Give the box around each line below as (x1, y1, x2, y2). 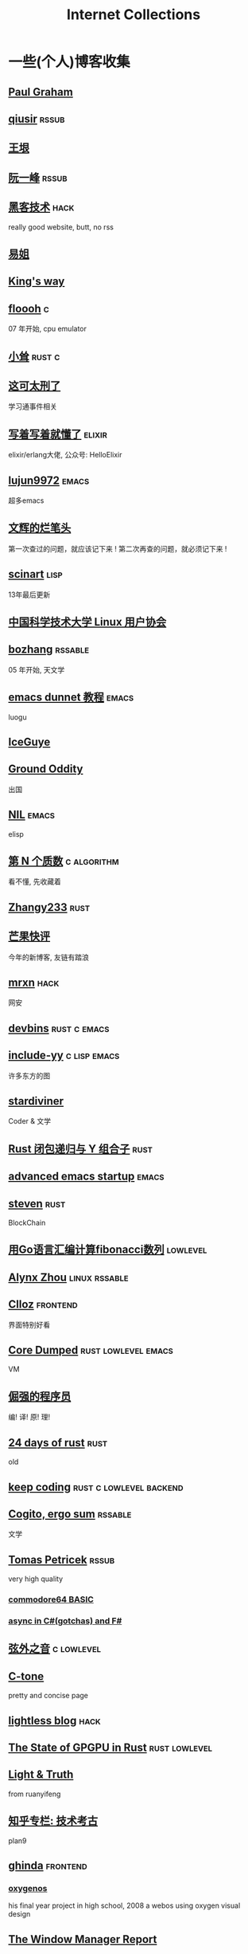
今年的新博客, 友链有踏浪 (8, 952, 89, 962)
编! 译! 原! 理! (8, 1412, 50, 1422)
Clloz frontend (8, 1297, 78, 1312)
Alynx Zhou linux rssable (8, 1270, 129, 1284)
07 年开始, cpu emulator (8, 324, 87, 334)
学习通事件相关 (8, 402, 57, 411)
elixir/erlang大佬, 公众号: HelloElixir (8, 450, 122, 460)
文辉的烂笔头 (8, 521, 72, 535)
